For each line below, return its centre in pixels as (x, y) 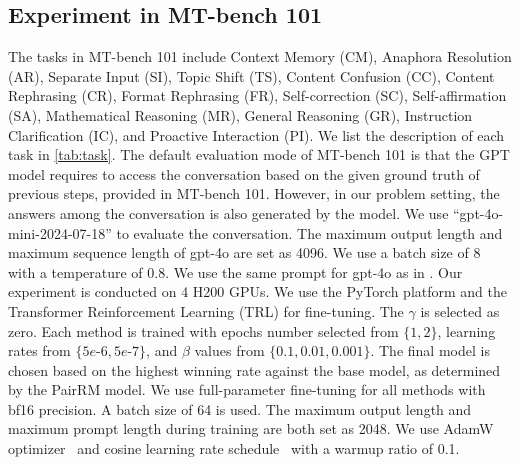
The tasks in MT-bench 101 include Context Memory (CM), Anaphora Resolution (260, 56)
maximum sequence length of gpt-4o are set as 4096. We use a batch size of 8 (244, 252)
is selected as (460, 310)
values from (229, 350)
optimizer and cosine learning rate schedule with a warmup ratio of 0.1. (234, 448)
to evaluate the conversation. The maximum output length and (309, 232)
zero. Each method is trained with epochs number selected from (203, 330)
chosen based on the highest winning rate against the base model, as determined (254, 369)
